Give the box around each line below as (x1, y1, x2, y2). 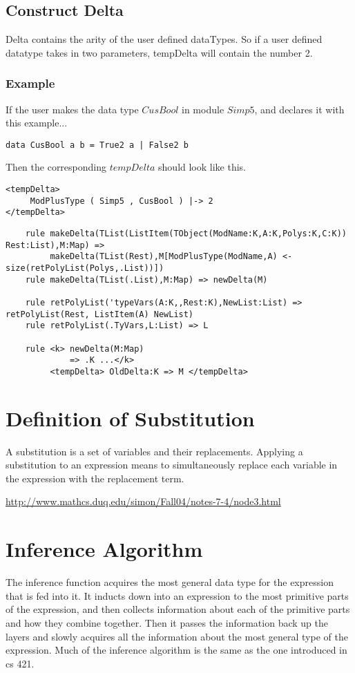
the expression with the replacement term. (6, 471, 184, 485)
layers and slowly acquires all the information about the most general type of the (6, 629, 348, 643)
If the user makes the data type (6, 102, 139, 116)
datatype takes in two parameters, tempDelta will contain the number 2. (6, 45, 313, 59)
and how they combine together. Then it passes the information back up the (6, 615, 328, 629)
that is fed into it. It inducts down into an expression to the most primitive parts (6, 588, 349, 603)
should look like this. (158, 160, 247, 174)
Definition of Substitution (6, 404, 255, 432)
